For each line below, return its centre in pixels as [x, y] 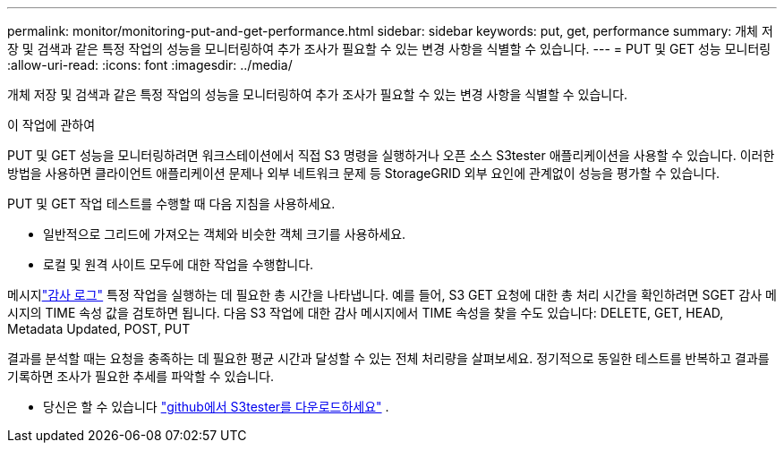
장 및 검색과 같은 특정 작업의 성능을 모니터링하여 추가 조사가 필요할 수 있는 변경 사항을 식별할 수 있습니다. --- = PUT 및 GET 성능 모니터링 [389, 49]
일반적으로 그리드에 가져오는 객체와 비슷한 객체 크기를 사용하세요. [225, 234]
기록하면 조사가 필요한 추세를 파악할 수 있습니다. [141, 376]
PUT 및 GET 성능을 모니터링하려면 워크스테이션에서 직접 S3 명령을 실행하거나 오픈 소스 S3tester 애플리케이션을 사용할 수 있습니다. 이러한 [391, 155]
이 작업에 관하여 [51, 125]
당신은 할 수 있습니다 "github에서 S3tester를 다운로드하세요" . [216, 407]
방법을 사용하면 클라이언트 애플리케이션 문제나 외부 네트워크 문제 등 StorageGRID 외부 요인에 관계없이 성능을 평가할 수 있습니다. [364, 173]
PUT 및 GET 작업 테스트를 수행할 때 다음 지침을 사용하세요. [171, 204]
